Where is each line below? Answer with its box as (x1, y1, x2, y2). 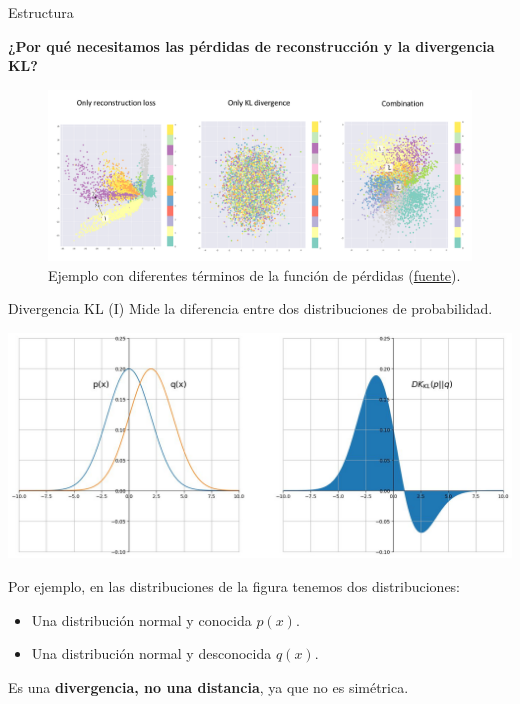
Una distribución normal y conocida (31, 609, 252, 630)
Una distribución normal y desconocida (31, 643, 272, 664)
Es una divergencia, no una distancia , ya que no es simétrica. (8, 676, 409, 697)
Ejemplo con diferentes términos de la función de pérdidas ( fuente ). (48, 264, 461, 285)
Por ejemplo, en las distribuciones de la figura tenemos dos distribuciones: (8, 576, 461, 596)
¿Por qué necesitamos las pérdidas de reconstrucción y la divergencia (8, 35, 495, 56)
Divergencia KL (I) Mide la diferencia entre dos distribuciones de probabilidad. (8, 298, 493, 319)
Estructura (8, 2, 74, 22)
